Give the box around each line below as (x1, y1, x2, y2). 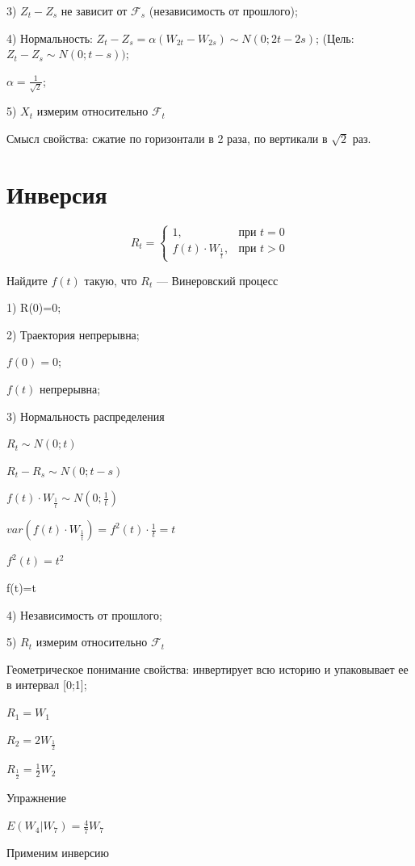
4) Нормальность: (6, 29, 93, 46)
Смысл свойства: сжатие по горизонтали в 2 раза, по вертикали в (6, 130, 328, 147)
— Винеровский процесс (156, 271, 279, 288)
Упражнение (6, 789, 66, 806)
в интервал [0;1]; (6, 676, 87, 693)
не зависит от (61, 2, 128, 19)
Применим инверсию (6, 843, 110, 860)
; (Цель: (316, 29, 354, 46)
